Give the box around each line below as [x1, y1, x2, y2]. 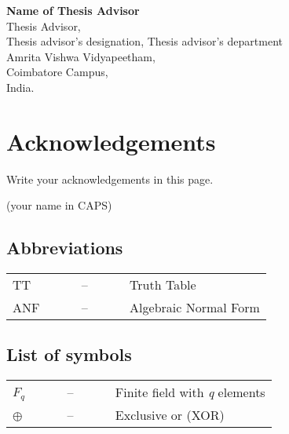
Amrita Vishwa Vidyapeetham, [6, 48, 155, 64]
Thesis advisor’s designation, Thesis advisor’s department [6, 33, 283, 49]
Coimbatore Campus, [6, 64, 108, 80]
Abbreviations [6, 235, 123, 260]
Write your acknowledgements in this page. [6, 170, 214, 187]
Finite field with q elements [115, 382, 265, 401]
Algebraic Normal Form [130, 298, 260, 317]
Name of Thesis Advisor [6, 2, 140, 18]
